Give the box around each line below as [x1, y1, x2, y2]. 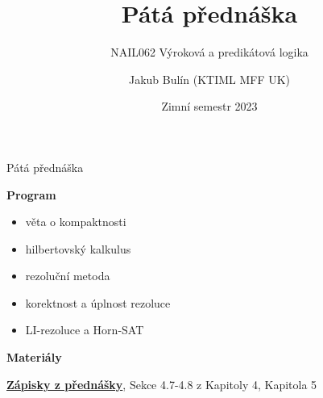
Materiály [6, 349, 62, 366]
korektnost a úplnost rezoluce [25, 294, 171, 311]
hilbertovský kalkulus [25, 240, 131, 257]
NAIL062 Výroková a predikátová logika [110, 44, 309, 61]
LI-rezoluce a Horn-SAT [25, 321, 144, 338]
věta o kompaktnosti [25, 213, 126, 230]
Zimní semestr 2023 [161, 98, 258, 115]
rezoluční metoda [25, 267, 110, 284]
